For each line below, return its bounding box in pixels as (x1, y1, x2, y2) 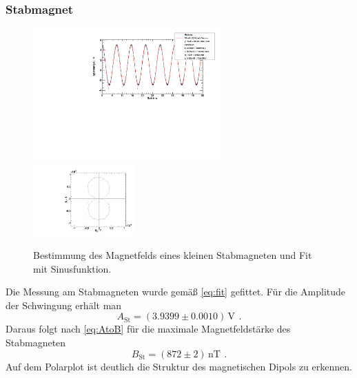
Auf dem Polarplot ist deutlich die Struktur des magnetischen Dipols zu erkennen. (6, 359, 352, 373)
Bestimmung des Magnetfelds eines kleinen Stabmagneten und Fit (33, 248, 312, 262)
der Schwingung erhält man (6, 297, 122, 312)
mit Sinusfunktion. (33, 261, 112, 275)
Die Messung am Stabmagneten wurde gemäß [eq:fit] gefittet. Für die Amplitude (6, 284, 346, 299)
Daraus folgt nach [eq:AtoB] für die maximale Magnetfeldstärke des (6, 322, 291, 336)
